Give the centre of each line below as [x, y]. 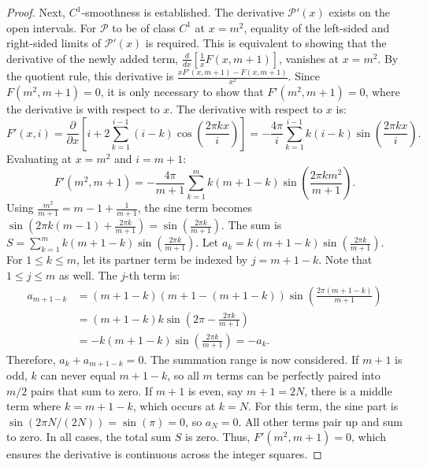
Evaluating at [39, 158]
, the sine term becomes [195, 208]
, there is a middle [348, 390]
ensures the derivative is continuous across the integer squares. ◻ [164, 454]
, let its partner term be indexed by [162, 259]
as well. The [88, 274]
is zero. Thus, [217, 437]
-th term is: [153, 274]
